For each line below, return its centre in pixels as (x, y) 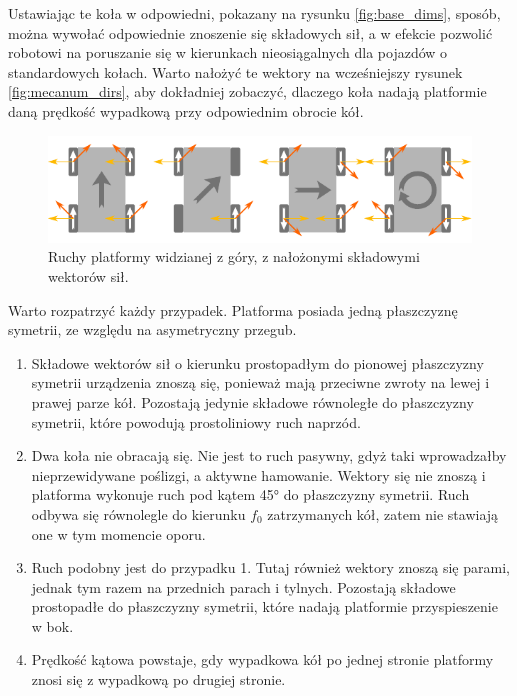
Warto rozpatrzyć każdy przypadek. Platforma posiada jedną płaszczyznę (233, 309)
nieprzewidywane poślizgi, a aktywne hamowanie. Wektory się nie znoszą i (258, 474)
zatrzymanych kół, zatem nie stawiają (383, 513)
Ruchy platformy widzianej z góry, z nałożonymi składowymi (234, 256)
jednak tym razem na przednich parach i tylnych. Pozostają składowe (243, 586)
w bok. (52, 625)
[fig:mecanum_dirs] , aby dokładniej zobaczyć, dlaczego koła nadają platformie (247, 91)
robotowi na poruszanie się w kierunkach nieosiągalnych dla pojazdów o (228, 52)
